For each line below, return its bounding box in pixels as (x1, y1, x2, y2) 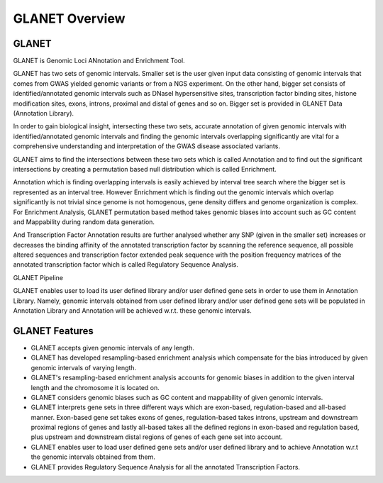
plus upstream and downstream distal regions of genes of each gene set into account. (30, 433, 283, 441)
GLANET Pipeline (13, 273, 64, 282)
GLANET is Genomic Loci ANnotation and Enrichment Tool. (13, 57, 185, 65)
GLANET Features (13, 325, 94, 337)
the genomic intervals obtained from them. (30, 453, 156, 461)
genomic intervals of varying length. (30, 363, 137, 372)
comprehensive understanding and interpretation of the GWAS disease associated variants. (13, 142, 280, 150)
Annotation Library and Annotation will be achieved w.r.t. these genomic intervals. (13, 306, 252, 315)
